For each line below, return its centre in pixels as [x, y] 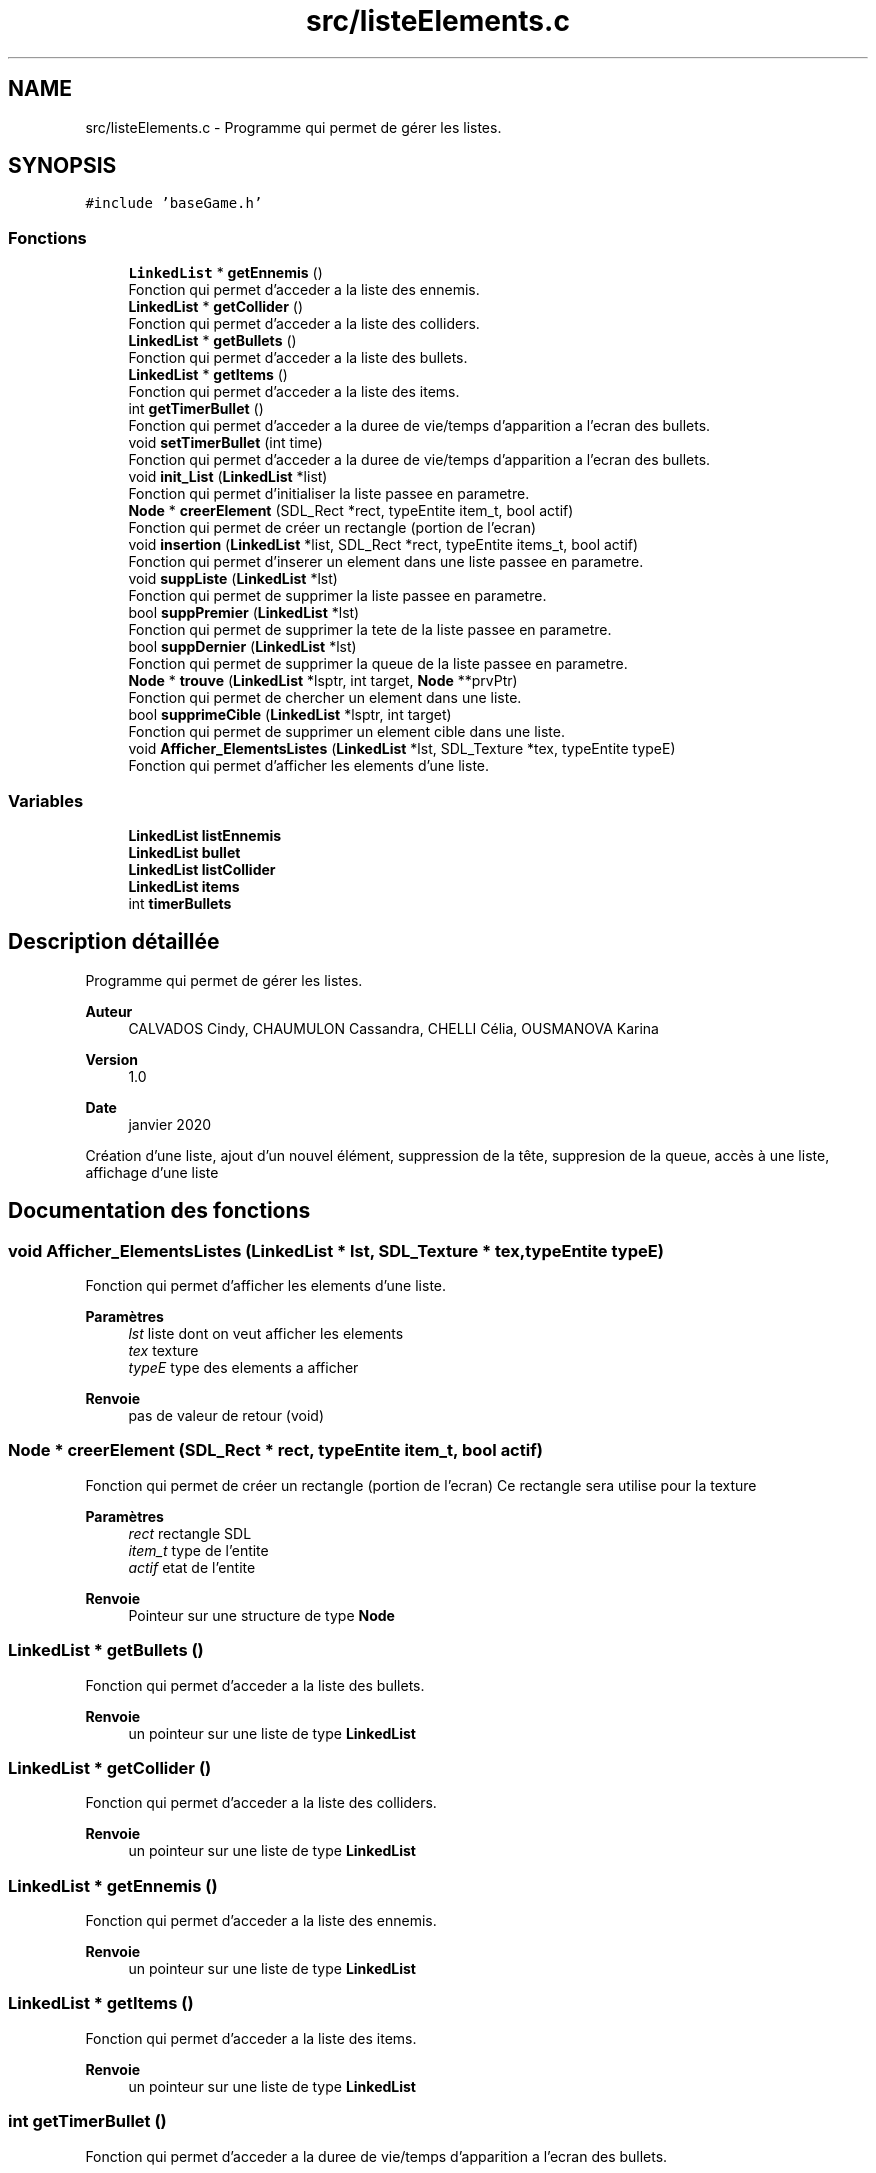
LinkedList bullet [184, 852]
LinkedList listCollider [202, 869]
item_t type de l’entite [198, 1550]
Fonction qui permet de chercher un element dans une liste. [325, 698]
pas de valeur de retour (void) [226, 1415]
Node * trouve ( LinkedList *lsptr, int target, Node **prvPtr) [323, 681]
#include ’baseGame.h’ [174, 203]
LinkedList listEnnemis [205, 835]
